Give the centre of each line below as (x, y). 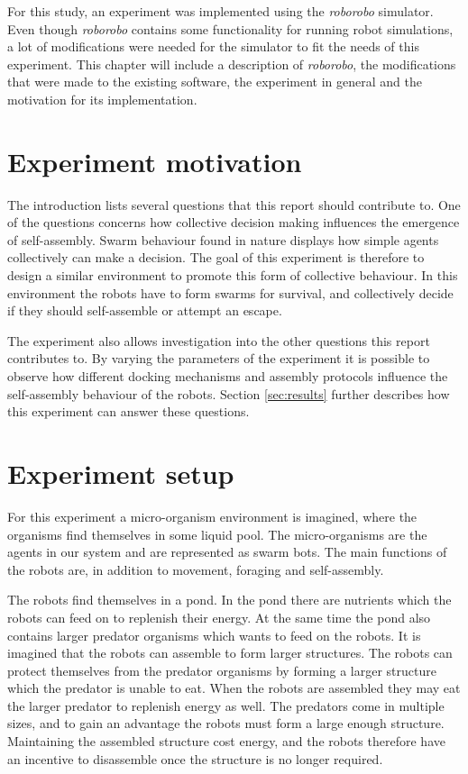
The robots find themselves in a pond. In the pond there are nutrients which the (229, 600)
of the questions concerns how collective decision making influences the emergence (234, 222)
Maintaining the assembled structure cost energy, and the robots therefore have (226, 741)
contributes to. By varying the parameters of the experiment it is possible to (219, 358)
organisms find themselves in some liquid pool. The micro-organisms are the (217, 534)
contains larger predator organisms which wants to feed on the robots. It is (214, 635)
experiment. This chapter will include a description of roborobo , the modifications (232, 64)
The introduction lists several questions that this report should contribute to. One (234, 204)
